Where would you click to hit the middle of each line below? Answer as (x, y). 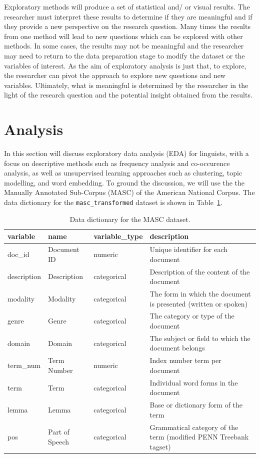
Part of (59, 432)
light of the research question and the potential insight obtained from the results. (128, 95)
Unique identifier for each (188, 249)
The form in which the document (200, 293)
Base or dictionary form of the (196, 405)
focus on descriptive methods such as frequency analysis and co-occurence (117, 163)
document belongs (177, 348)
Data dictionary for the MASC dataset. (130, 219)
